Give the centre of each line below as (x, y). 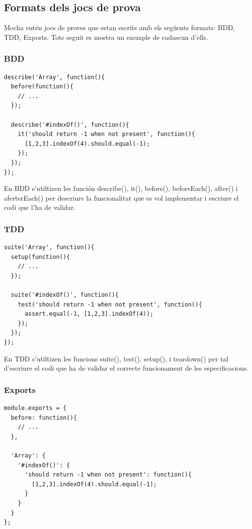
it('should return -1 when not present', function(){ (106, 134)
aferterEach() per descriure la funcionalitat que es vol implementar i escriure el (121, 197)
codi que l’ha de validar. (40, 207)
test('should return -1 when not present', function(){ (110, 304)
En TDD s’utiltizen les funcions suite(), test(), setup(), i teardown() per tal (116, 358)
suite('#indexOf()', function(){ (65, 295)
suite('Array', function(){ (49, 247)
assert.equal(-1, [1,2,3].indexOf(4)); (89, 314)
